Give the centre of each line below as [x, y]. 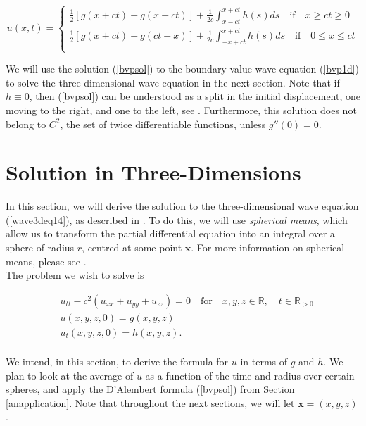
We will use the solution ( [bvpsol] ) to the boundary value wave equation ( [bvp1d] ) [183, 69]
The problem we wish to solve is [75, 275]
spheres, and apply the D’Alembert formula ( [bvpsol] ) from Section [150, 389]
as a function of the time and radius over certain [250, 375]
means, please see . [46, 261]
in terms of [264, 361]
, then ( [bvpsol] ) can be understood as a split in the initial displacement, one [195, 96]
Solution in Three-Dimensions [153, 172]
